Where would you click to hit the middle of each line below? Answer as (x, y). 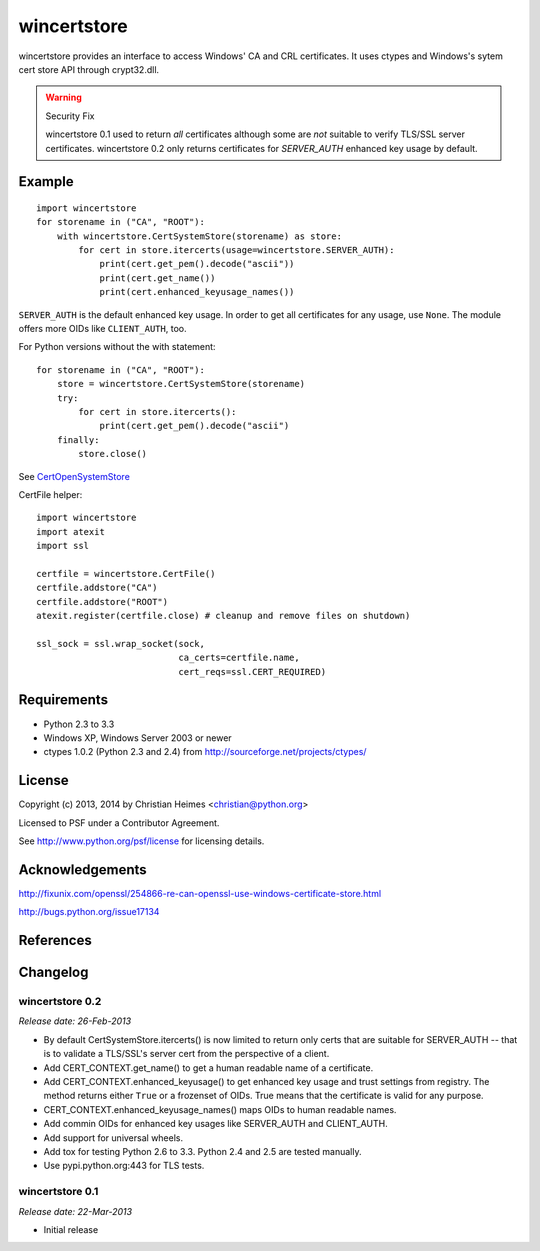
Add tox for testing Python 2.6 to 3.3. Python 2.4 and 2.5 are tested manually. (202, 1151)
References (55, 940)
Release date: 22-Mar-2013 (75, 1211)
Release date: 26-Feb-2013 (75, 1021)
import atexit (70, 531)
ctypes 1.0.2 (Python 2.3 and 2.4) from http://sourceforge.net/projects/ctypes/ (205, 752)
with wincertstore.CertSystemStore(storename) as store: (199, 236)
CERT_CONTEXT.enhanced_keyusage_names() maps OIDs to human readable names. (220, 1109)
